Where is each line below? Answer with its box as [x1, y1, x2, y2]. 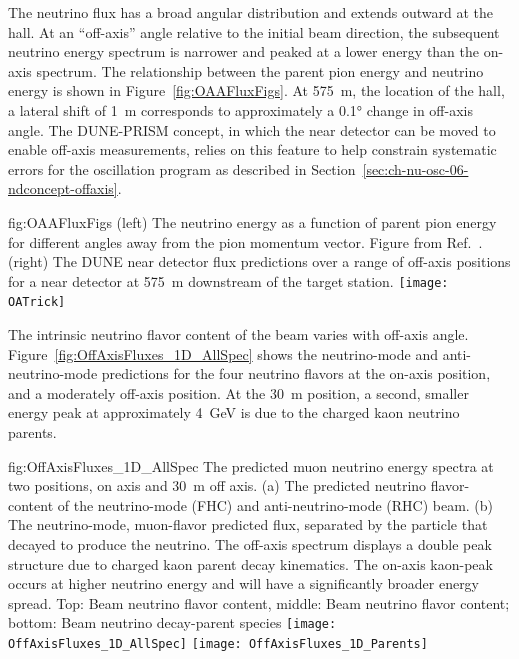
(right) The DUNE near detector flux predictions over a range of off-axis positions [8, 251, 511, 272]
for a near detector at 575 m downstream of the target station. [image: [8, 270, 449, 291]
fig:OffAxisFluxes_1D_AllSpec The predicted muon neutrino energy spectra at [8, 455, 494, 476]
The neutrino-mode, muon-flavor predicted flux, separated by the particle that [8, 514, 488, 535]
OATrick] [8, 295, 66, 310]
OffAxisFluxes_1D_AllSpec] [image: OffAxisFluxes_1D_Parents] [8, 637, 428, 651]
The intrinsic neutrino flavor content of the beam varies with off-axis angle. [8, 324, 469, 345]
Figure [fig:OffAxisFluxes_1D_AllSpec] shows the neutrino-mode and [8, 343, 438, 364]
